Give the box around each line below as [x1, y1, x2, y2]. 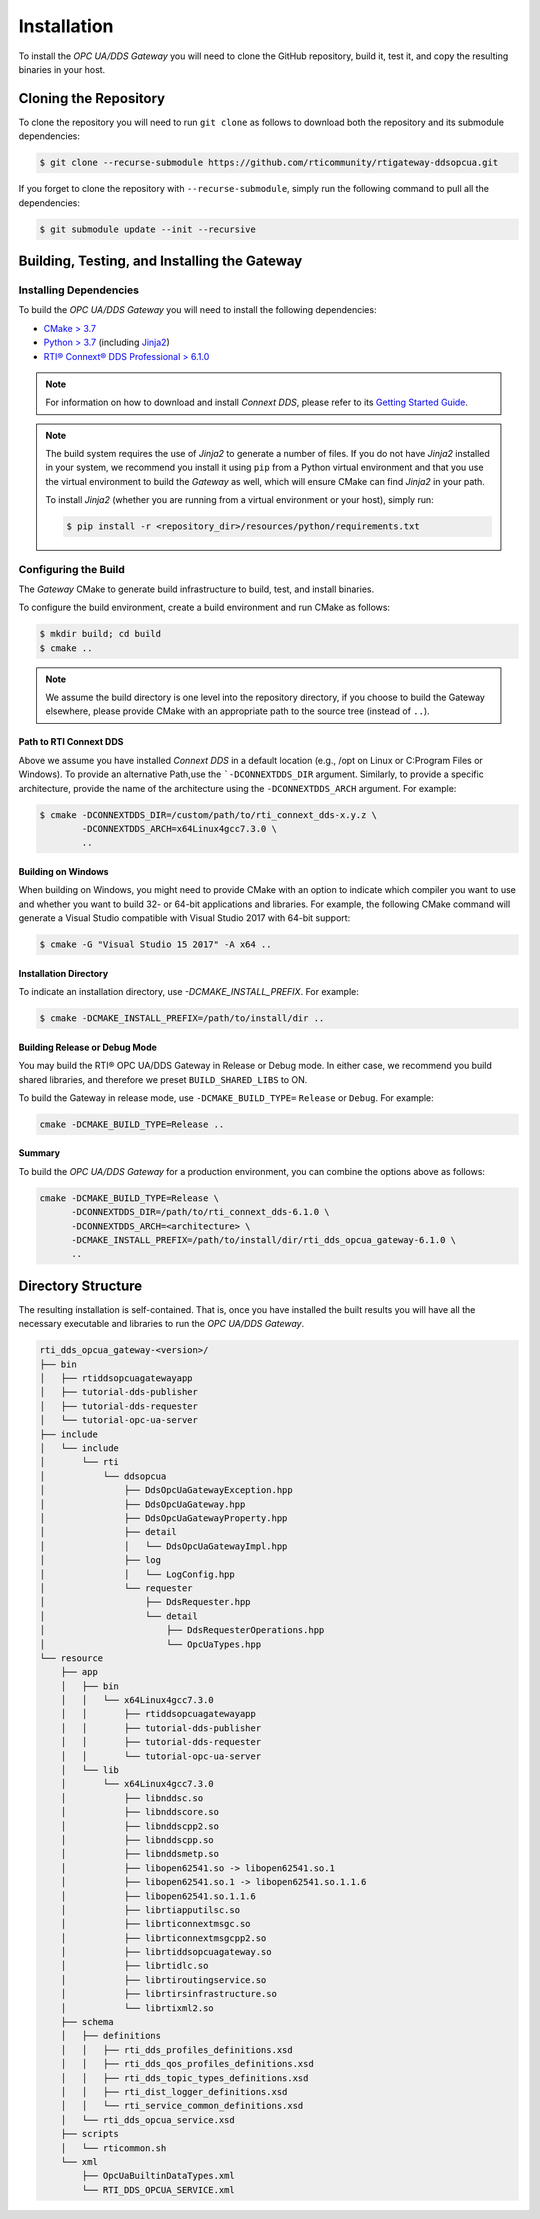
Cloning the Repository [18, 90, 165, 107]
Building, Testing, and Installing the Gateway [18, 252, 303, 269]
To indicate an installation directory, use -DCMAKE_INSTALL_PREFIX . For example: [18, 986, 359, 998]
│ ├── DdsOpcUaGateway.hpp [39, 1498, 246, 1510]
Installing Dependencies [18, 283, 140, 297]
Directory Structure [18, 1277, 143, 1294]
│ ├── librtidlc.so [60, 1960, 209, 1972]
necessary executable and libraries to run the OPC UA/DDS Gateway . [18, 1318, 305, 1330]
